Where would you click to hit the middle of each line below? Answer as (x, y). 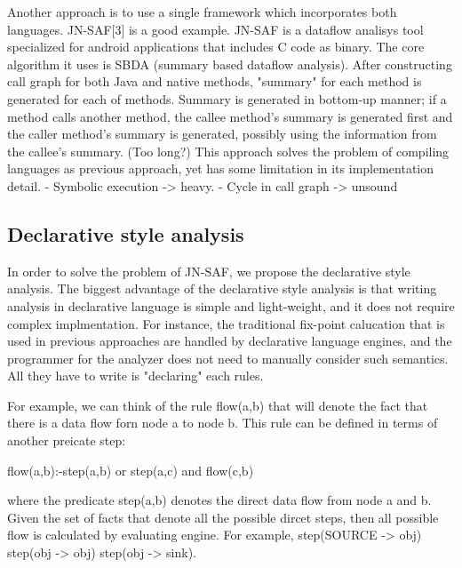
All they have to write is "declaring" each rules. (135, 376)
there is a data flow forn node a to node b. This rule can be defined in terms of (223, 423)
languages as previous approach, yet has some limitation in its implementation (221, 168)
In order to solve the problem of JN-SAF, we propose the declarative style (209, 271)
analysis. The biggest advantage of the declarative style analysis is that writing (222, 288)
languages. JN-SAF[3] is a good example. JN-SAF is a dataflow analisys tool (215, 29)
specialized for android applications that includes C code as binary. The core (216, 47)
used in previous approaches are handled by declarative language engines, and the (230, 341)
